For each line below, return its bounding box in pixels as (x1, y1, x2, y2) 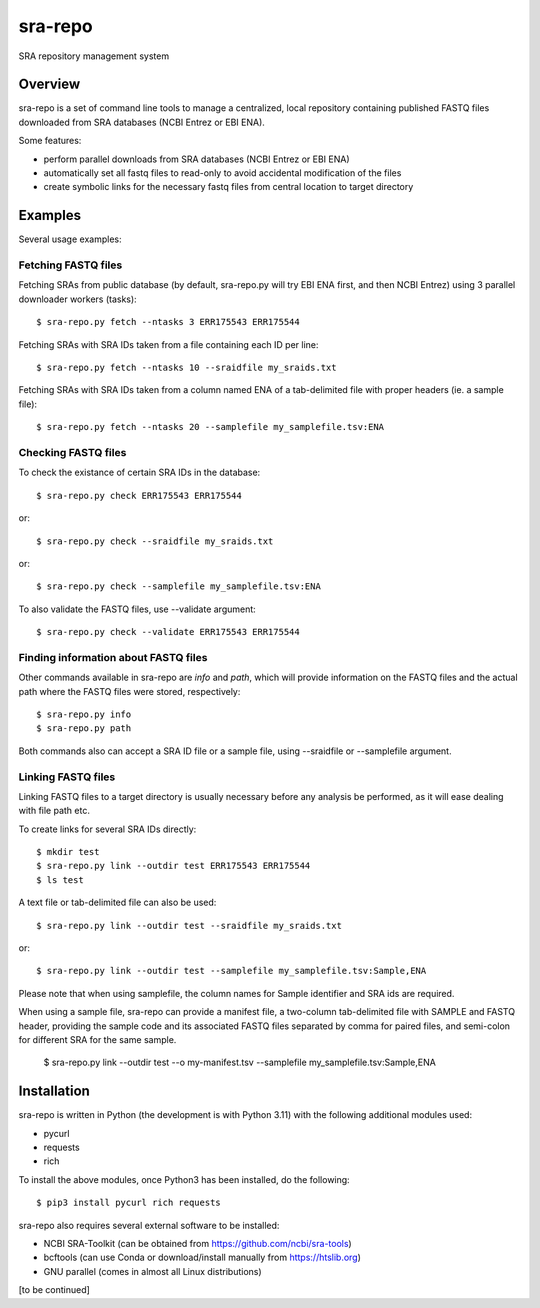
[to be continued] (18, 1284, 90, 1296)
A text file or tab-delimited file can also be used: (18, 896, 217, 909)
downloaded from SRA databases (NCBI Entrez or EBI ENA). (18, 116, 265, 128)
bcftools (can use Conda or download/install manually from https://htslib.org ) (43, 1251, 362, 1264)
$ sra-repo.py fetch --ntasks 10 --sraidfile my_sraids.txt (36, 362, 337, 374)
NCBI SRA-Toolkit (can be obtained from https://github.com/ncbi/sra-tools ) (43, 1238, 352, 1250)
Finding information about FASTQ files (18, 650, 208, 664)
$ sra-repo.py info (36, 708, 132, 720)
